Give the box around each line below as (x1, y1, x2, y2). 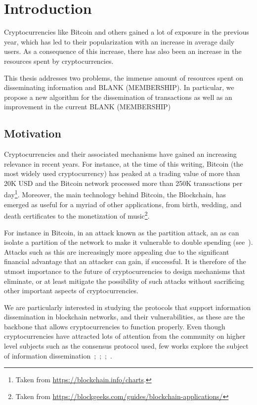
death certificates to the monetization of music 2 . (4, 209, 150, 221)
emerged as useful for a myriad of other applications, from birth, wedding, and (4, 199, 242, 209)
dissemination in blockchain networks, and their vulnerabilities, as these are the (4, 312, 245, 322)
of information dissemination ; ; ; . (4, 350, 112, 360)
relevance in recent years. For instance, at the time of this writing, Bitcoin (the (4, 158, 243, 169)
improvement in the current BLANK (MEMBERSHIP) (4, 101, 171, 112)
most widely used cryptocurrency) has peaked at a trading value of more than (4, 168, 240, 179)
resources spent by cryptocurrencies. (4, 55, 114, 66)
